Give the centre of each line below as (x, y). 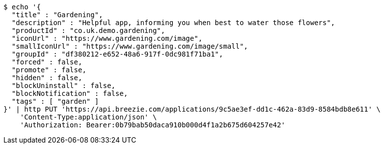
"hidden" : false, (47, 78)
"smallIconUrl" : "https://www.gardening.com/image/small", (130, 46)
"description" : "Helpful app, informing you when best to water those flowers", (173, 23)
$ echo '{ (22, 7)
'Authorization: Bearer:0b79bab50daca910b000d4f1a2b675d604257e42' (153, 125)
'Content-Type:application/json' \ (88, 117)
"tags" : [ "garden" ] (55, 101)
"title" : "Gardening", (57, 15)
